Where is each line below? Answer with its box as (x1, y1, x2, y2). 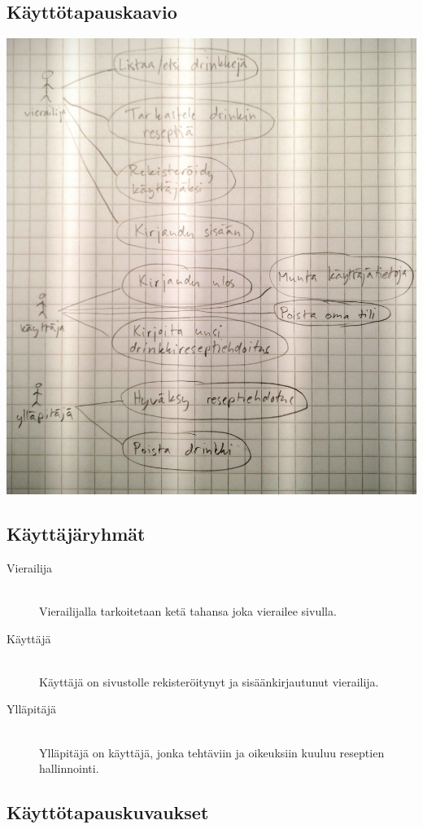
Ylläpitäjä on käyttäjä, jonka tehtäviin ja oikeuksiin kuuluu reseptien (39, 743, 385, 761)
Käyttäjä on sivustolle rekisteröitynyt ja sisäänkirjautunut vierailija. (39, 673, 379, 690)
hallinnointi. (39, 760, 99, 777)
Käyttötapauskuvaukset (7, 800, 209, 825)
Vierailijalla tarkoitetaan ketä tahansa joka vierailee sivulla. (39, 602, 337, 619)
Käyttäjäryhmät (7, 520, 146, 546)
